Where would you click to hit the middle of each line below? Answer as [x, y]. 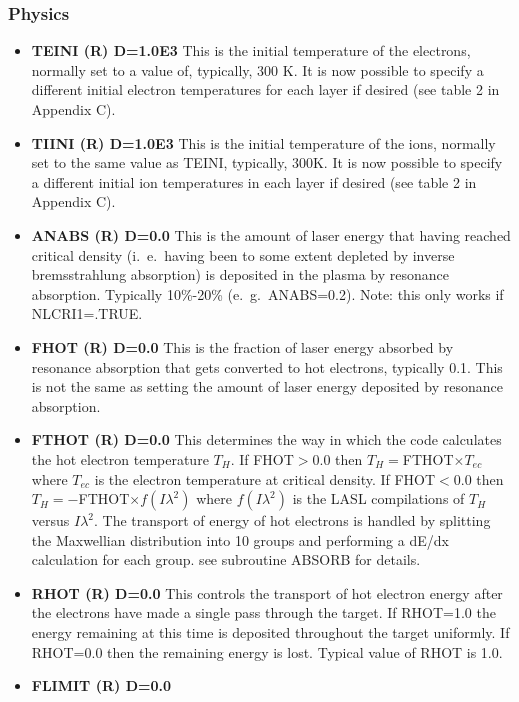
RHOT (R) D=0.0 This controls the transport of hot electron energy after [267, 592]
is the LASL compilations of [378, 498]
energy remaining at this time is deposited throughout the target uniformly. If [270, 632]
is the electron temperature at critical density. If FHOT [265, 478]
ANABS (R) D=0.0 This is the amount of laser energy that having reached [271, 234]
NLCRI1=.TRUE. [87, 313]
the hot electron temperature [120, 458]
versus [50, 520]
